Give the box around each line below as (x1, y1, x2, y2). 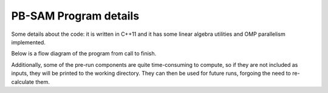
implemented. (11, 38, 46, 46)
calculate (11, 78, 35, 85)
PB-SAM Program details (11, 9, 140, 22)
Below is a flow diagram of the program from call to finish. (11, 50, 157, 57)
